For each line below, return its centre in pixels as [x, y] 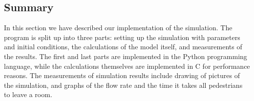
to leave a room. [28, 94]
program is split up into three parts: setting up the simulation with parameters [122, 37]
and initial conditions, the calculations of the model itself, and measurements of [123, 47]
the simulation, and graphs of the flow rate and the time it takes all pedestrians [123, 85]
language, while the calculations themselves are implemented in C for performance [127, 66]
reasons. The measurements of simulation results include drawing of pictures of [122, 75]
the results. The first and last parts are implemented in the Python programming [126, 56]
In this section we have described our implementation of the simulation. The [118, 28]
